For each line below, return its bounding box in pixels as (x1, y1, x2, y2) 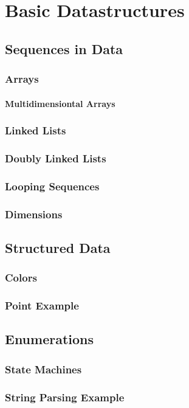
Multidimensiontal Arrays (5, 97, 115, 109)
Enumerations (5, 330, 94, 348)
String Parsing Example (5, 389, 125, 404)
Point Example (5, 298, 79, 313)
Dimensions (5, 206, 63, 221)
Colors (5, 270, 37, 285)
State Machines (5, 361, 82, 376)
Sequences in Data (5, 39, 123, 58)
